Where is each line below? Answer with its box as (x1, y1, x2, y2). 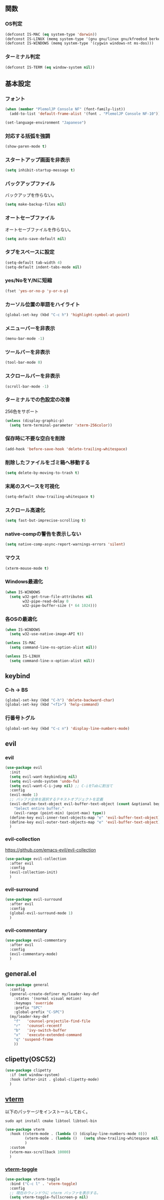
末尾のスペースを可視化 (5, 483, 60, 490)
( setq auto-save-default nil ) (5, 236, 67, 241)
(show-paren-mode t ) (5, 144, 47, 149)
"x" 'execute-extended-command (14, 1032, 82, 1037)
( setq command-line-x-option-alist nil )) (9, 658, 95, 663)
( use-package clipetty (5, 1068, 51, 1073)
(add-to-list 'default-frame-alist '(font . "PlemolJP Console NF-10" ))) (9, 111, 163, 116)
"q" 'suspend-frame (14, 1037, 54, 1042)
